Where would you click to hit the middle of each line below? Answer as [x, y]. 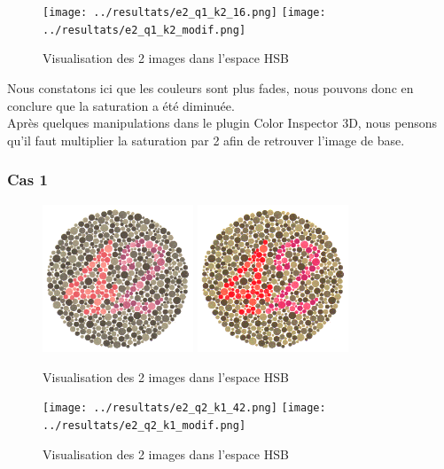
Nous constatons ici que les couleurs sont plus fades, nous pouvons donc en [210, 87]
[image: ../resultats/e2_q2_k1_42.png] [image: [184, 408]
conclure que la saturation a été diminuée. [121, 105]
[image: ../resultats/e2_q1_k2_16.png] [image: [184, 12]
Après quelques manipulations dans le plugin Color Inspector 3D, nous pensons [222, 123]
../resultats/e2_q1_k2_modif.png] [144, 30]
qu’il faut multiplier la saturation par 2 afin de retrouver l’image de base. [206, 140]
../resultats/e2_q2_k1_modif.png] [144, 425]
